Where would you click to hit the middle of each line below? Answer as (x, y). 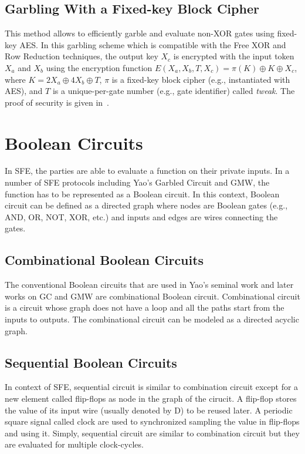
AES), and (24, 91)
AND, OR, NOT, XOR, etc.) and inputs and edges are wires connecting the (141, 216)
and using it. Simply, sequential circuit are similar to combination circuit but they (152, 433)
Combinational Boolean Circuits (104, 260)
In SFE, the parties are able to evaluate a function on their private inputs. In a (147, 171)
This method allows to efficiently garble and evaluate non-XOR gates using (140, 33)
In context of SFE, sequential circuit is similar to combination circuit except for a (152, 387)
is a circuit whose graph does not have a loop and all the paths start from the (145, 307)
